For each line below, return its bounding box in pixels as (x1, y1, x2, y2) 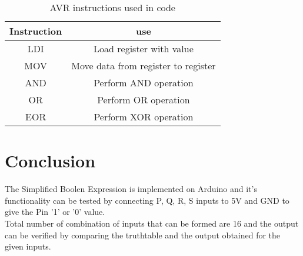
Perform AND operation (94, 76, 194, 89)
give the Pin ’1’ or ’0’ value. (5, 206, 105, 218)
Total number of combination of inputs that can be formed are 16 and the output (5, 217, 299, 229)
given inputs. (5, 240, 51, 252)
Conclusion (5, 149, 96, 173)
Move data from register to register (71, 59, 216, 72)
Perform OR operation (97, 93, 190, 106)
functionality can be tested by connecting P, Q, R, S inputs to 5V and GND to (5, 194, 289, 206)
